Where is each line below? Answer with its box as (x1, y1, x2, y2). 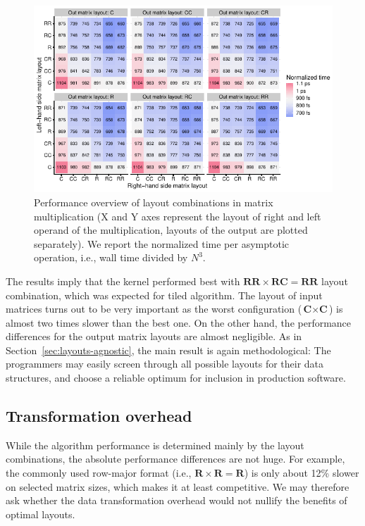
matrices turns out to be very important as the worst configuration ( (6, 301, 302, 316)
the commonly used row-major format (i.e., (6, 465, 192, 480)
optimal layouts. (6, 506, 75, 521)
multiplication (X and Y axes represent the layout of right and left (34, 208, 321, 223)
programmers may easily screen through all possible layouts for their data (6, 356, 324, 371)
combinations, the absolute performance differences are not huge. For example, (6, 451, 345, 466)
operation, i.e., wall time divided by (34, 250, 188, 265)
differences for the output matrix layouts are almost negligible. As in (6, 329, 302, 344)
